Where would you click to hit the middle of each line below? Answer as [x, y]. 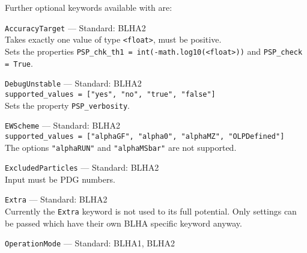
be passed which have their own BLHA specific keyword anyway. [123, 223]
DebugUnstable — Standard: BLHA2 [73, 83]
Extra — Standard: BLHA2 [56, 199]
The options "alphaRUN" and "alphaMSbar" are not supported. [121, 147]
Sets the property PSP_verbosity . [67, 105]
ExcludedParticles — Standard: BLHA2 [82, 167]
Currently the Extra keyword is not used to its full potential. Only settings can [151, 211]
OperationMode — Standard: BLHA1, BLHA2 [90, 243]
